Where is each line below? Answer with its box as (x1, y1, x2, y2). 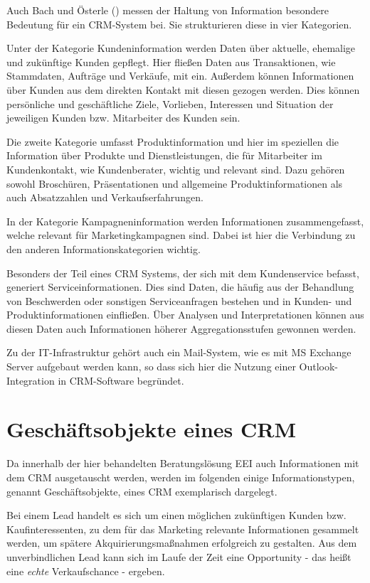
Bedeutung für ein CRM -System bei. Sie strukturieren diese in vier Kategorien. (6, 16, 352, 31)
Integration (6, 373, 55, 387)
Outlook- (299, 359, 339, 374)
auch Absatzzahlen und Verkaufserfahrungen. (6, 190, 203, 205)
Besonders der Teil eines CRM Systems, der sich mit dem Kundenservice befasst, (6, 265, 359, 280)
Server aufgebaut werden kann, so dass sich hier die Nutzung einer (6, 359, 296, 374)
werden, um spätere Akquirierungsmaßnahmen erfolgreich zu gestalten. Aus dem (6, 535, 357, 550)
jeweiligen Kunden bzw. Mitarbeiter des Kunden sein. (6, 110, 240, 125)
